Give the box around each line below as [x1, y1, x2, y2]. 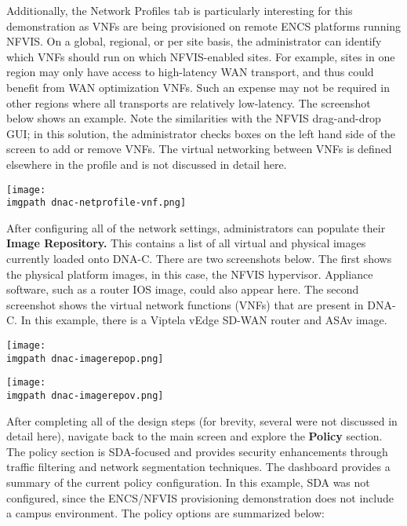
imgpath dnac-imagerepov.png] [6, 389, 164, 401]
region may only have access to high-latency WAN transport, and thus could [6, 64, 374, 80]
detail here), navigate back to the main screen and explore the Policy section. [6, 428, 383, 444]
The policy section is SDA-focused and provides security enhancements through [6, 443, 388, 459]
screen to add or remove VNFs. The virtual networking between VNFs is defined [6, 141, 392, 157]
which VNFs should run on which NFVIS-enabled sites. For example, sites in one [6, 48, 395, 64]
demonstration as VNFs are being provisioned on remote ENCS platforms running [6, 17, 402, 34]
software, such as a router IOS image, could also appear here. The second [6, 281, 359, 298]
